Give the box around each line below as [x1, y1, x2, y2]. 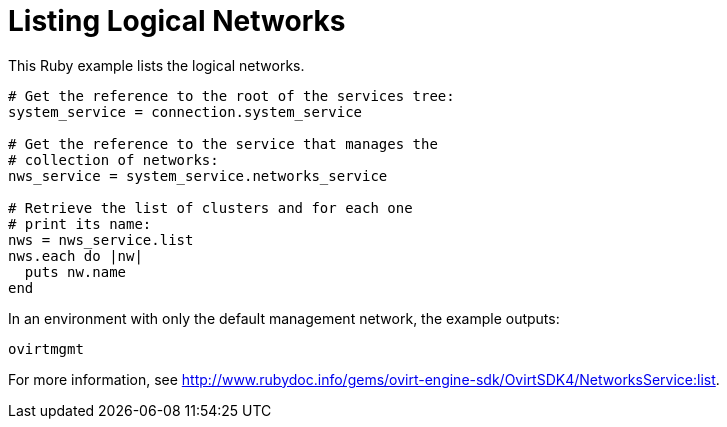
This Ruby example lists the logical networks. [8, 56, 305, 74]
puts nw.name [24, 263, 127, 280]
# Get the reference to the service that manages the [8, 135, 438, 152]
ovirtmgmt [8, 340, 84, 357]
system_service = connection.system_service [8, 103, 363, 120]
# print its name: [8, 215, 152, 232]
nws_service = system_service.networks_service [8, 167, 388, 184]
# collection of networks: [8, 151, 219, 168]
